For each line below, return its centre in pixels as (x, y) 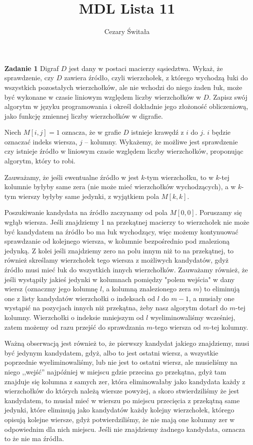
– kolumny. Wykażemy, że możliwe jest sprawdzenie (161, 141)
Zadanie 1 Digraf (32, 68)
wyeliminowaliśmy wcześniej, (193, 317)
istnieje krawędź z (157, 132)
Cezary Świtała (127, 31)
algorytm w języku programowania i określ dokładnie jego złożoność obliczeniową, (126, 106)
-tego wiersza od (177, 327)
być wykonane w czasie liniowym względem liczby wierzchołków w (103, 97)
